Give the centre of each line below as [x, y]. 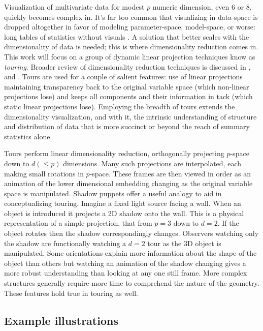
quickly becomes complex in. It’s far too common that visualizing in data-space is [131, 17]
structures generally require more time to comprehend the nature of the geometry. [132, 283]
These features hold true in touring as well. [71, 293]
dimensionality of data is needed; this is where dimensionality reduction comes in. [131, 47]
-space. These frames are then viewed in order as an [170, 173]
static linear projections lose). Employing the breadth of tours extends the [120, 106]
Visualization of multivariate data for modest [74, 7]
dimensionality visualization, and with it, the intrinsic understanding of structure [130, 116]
